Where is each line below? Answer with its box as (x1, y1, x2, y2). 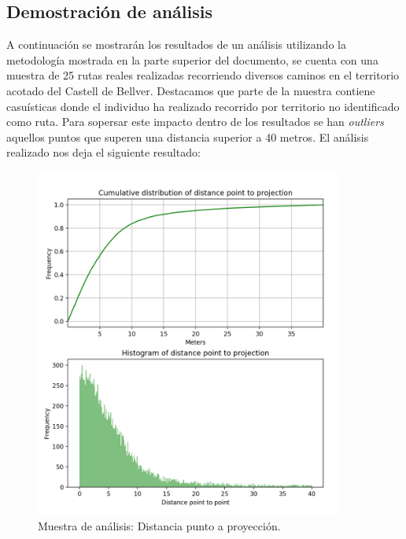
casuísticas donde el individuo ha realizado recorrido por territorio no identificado (6, 98, 400, 114)
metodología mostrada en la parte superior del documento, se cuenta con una (6, 51, 378, 68)
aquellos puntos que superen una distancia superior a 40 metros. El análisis (6, 128, 369, 145)
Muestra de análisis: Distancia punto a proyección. (38, 517, 281, 533)
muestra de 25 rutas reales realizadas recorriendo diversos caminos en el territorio (6, 67, 400, 83)
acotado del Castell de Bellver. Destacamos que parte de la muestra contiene (6, 82, 375, 98)
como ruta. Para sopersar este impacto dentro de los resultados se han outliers (6, 113, 384, 130)
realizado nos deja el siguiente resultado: (6, 144, 201, 161)
